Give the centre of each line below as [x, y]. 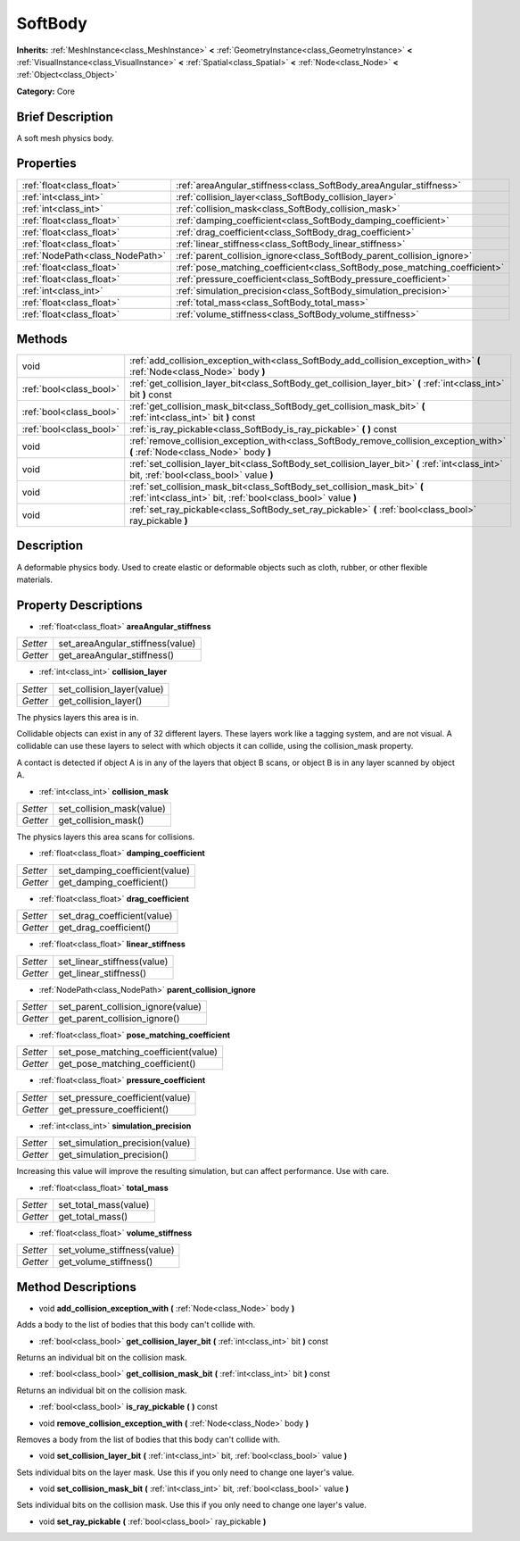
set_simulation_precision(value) [124, 1143]
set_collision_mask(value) [112, 808]
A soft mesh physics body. [66, 137]
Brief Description [65, 117]
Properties [46, 164]
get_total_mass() [93, 1216]
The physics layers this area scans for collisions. [106, 837]
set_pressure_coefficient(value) [124, 1097]
